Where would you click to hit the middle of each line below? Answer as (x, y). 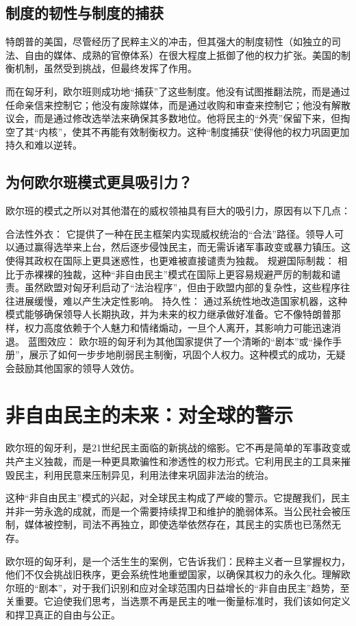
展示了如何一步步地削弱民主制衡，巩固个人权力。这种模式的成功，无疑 (187, 354)
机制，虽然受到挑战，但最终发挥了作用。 (106, 68)
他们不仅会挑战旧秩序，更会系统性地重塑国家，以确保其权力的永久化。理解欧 (178, 574)
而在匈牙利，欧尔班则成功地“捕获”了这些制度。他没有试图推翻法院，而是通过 (178, 91)
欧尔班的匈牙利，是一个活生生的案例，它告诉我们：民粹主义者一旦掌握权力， (178, 561)
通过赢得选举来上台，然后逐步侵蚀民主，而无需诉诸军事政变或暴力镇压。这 (182, 247)
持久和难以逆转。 (44, 145)
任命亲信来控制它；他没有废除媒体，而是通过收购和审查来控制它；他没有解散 (178, 104)
